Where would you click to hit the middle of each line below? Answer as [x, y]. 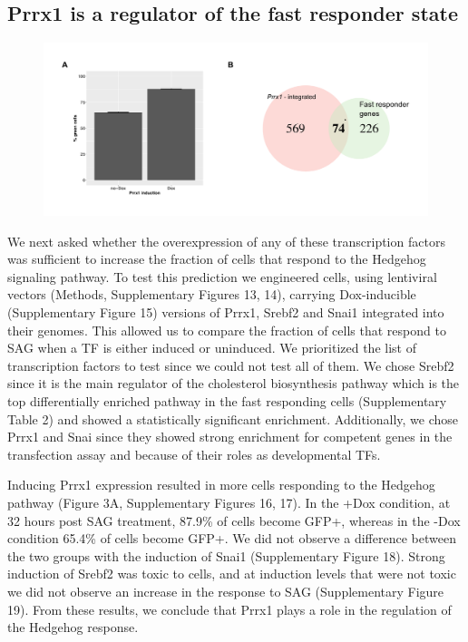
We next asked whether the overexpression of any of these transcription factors [226, 241]
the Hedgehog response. [73, 627]
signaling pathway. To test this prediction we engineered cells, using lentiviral [222, 276]
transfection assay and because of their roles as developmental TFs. [194, 454]
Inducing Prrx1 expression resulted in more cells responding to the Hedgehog [221, 485]
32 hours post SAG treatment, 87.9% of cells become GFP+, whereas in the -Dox [234, 520]
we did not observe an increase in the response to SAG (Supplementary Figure [226, 591]
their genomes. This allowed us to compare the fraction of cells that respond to [227, 330]
